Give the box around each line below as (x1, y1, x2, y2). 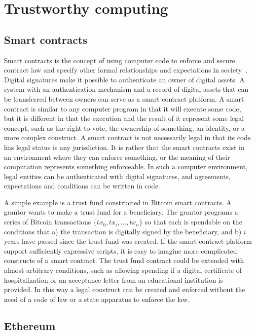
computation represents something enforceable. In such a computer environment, (4, 161, 248, 172)
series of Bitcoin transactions (4, 217, 91, 227)
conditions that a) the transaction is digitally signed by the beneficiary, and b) (4, 226, 242, 236)
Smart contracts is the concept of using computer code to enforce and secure (4, 55, 235, 65)
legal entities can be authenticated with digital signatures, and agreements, (4, 171, 231, 181)
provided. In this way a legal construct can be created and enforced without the (4, 284, 245, 295)
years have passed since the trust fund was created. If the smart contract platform (4, 236, 252, 246)
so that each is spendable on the (145, 217, 242, 227)
